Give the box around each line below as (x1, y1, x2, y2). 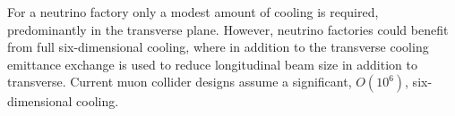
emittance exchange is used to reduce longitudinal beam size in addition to (7, 54, 417, 73)
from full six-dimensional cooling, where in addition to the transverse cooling (7, 37, 429, 56)
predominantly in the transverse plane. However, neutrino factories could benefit (7, 20, 449, 38)
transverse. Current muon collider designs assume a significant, (7, 72, 352, 91)
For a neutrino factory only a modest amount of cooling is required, (7, 3, 379, 21)
